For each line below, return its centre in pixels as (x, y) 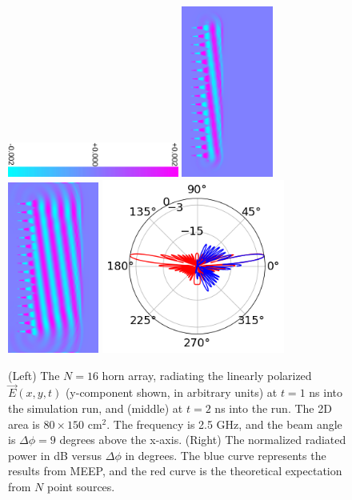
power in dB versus (55, 455)
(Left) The (34, 375)
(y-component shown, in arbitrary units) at (171, 392)
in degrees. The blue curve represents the (226, 455)
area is (24, 424)
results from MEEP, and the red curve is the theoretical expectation (175, 471)
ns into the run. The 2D (273, 408)
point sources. (81, 486)
